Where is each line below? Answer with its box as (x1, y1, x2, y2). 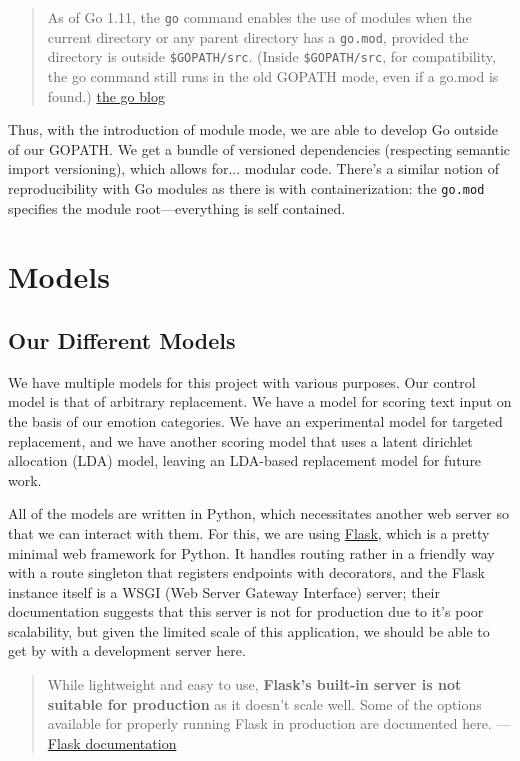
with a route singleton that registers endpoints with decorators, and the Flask (8, 562, 485, 583)
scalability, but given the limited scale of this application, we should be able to (8, 620, 490, 641)
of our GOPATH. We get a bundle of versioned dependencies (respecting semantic (8, 138, 510, 159)
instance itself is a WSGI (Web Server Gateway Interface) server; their (8, 581, 440, 602)
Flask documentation (47, 732, 177, 753)
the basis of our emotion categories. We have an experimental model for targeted (8, 410, 503, 431)
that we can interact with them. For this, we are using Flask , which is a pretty (8, 522, 490, 543)
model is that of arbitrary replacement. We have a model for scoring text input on (8, 391, 512, 412)
